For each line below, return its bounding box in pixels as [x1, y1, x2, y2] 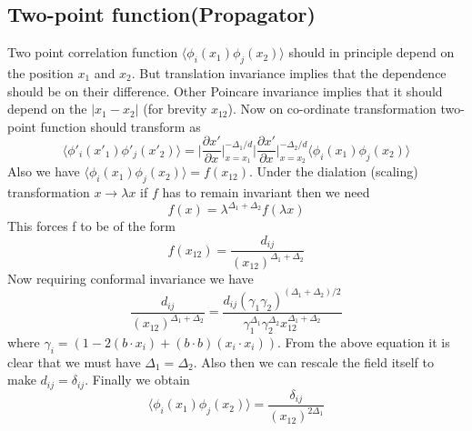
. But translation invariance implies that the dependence [131, 64, 447, 82]
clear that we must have [7, 352, 141, 371]
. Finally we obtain [85, 370, 190, 389]
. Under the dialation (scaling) [249, 162, 418, 181]
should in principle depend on [288, 43, 455, 62]
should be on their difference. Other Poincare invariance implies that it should [7, 81, 443, 100]
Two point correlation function [7, 43, 178, 62]
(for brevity [143, 99, 207, 118]
